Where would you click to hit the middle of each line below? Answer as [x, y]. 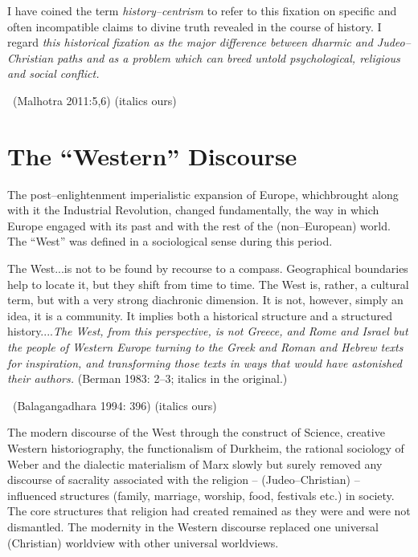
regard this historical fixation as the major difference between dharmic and [190, 42]
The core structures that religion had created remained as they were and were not [209, 511]
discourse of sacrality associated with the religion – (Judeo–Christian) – [184, 480]
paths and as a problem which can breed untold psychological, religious [229, 57]
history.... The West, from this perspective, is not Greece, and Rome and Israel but [208, 331]
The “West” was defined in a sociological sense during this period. [170, 241]
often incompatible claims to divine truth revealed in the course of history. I [195, 26]
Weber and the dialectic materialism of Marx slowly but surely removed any [195, 463]
